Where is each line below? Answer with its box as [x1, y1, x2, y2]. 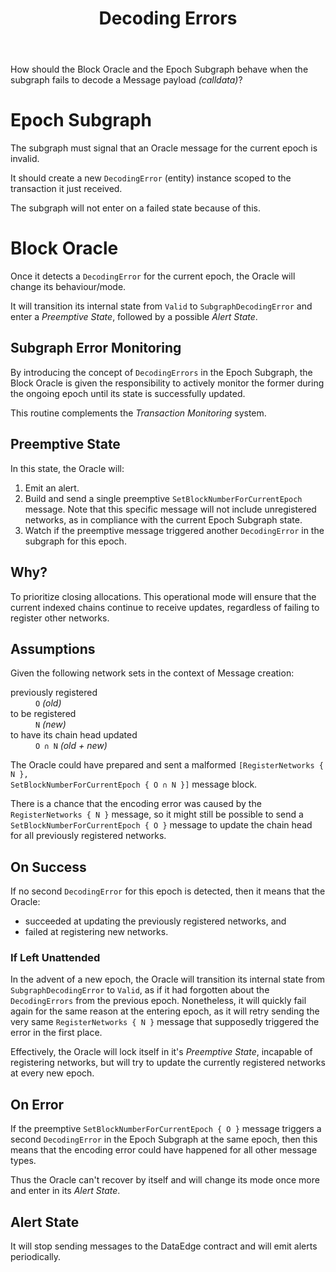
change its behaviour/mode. [10, 281, 127, 293]
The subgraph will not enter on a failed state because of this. [10, 202, 261, 214]
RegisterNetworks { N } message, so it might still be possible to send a [10, 808, 304, 821]
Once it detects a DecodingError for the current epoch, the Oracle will [10, 270, 296, 282]
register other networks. [10, 612, 110, 624]
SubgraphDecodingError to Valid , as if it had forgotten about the [10, 984, 270, 996]
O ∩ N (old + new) [35, 740, 108, 752]
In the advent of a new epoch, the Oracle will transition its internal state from [10, 973, 326, 986]
